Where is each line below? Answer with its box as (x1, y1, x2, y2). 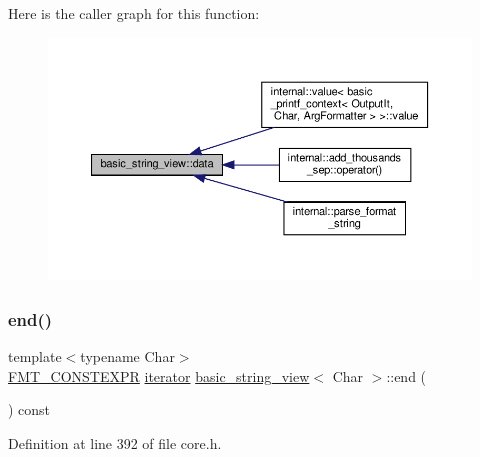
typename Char (80, 346, 175, 367)
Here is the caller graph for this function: (8, 3, 260, 23)
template (8, 346, 62, 367)
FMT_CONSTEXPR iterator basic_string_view (8, 365, 310, 386)
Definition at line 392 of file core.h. (8, 432, 222, 453)
